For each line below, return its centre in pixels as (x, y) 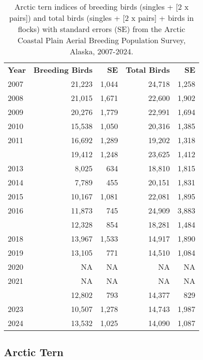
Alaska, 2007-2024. (101, 51)
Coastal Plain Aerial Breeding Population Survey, (101, 40)
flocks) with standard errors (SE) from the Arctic (101, 29)
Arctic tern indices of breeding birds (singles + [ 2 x (101, 7)
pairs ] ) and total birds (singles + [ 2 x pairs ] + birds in (101, 18)
